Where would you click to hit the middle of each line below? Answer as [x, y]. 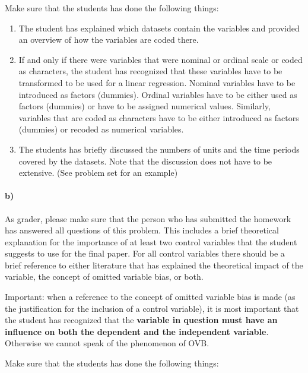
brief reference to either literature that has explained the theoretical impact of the [154, 265]
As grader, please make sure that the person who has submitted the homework [148, 218]
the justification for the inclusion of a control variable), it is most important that [152, 308]
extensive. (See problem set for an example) [98, 173]
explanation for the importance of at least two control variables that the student [151, 241]
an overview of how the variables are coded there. [109, 39]
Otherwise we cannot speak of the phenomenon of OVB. [107, 343]
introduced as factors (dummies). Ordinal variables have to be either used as [158, 94]
